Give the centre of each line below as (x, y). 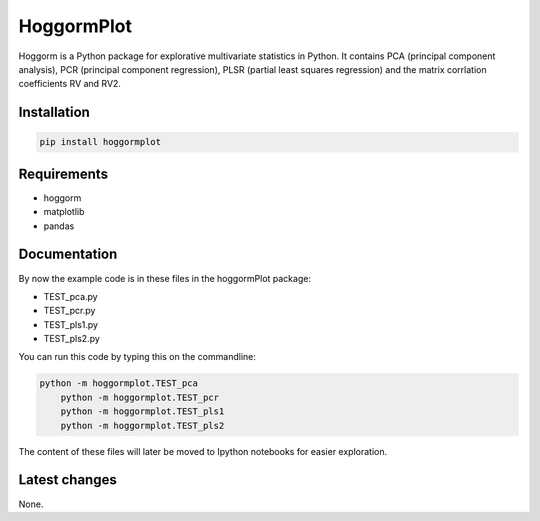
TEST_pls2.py (71, 339)
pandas (59, 226)
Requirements (63, 173)
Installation (54, 112)
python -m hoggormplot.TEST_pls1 (142, 411)
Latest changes (67, 480)
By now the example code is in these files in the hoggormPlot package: (165, 278)
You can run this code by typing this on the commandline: (137, 357)
